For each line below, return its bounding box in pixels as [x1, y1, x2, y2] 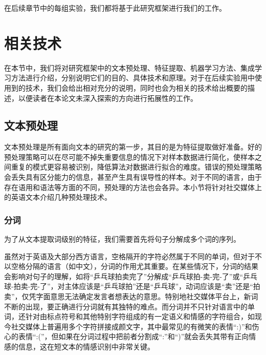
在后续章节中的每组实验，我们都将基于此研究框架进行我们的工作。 [4, 3, 226, 13]
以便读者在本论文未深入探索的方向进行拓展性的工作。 [18, 92, 197, 103]
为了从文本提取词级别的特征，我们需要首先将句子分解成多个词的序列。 [4, 234, 240, 244]
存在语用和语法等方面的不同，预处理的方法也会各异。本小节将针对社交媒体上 [4, 181, 262, 192]
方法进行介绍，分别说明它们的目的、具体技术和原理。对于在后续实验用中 [11, 72, 255, 83]
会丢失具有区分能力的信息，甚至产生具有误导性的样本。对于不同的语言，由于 [4, 172, 262, 182]
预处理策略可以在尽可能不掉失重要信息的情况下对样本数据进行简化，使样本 [4, 151, 255, 162]
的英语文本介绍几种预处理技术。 [4, 192, 112, 202]
